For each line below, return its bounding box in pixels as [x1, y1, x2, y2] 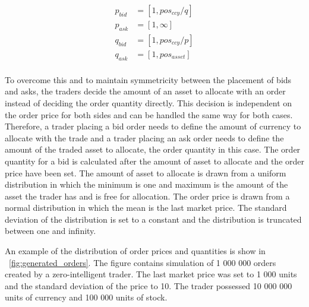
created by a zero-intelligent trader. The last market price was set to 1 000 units [5, 268, 297, 280]
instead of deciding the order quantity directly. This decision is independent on [5, 96, 292, 109]
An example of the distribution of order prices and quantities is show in [5, 245, 266, 257]
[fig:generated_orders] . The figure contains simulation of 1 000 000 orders [9, 256, 276, 268]
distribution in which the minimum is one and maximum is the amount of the [5, 178, 288, 191]
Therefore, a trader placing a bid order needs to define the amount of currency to [5, 120, 301, 132]
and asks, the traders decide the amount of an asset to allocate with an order [5, 85, 286, 97]
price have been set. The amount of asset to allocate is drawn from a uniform [5, 166, 286, 179]
